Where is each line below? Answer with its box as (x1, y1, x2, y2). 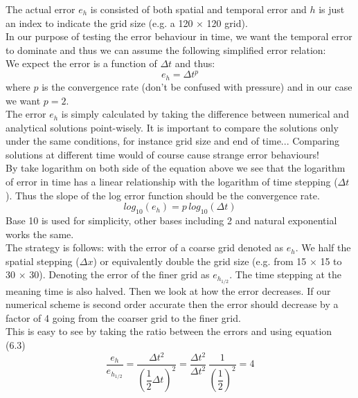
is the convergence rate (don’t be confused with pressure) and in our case (42, 79, 352, 93)
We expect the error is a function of (6, 56, 157, 71)
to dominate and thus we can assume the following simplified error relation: (6, 42, 326, 57)
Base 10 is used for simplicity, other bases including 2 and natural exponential (6, 213, 337, 228)
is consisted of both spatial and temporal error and (90, 2, 307, 16)
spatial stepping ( (6, 253, 80, 268)
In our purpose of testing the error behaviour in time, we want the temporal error (6, 29, 352, 44)
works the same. (6, 226, 74, 241)
